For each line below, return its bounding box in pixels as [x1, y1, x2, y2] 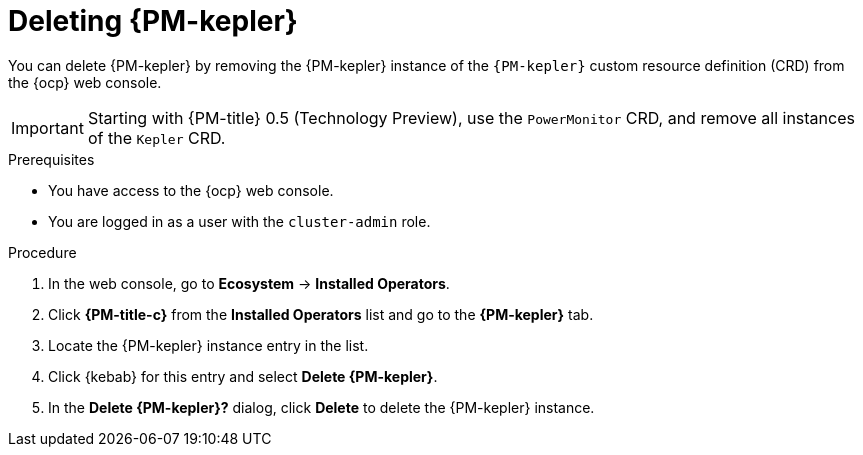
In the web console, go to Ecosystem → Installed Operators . [48, 274, 450, 292]
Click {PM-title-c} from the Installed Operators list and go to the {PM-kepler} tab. [48, 305, 594, 323]
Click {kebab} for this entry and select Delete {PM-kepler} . [48, 367, 438, 385]
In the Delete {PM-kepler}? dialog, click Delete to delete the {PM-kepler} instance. [48, 398, 595, 416]
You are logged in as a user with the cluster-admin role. [48, 212, 431, 230]
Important [11, 117, 84, 138]
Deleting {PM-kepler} [8, 4, 298, 38]
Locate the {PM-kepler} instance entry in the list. [48, 336, 369, 354]
